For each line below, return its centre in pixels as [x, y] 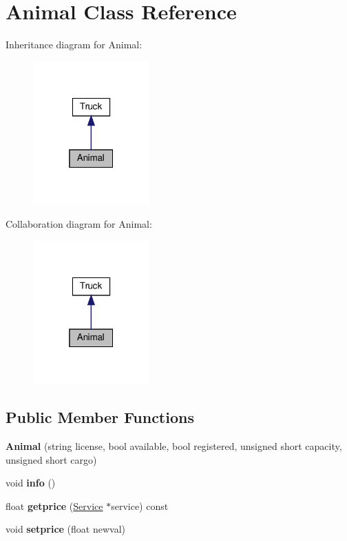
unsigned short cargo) [51, 459]
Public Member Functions [100, 417]
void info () [31, 483]
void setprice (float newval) [65, 529]
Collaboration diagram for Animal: [79, 223]
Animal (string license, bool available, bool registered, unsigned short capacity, [174, 446]
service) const [140, 505]
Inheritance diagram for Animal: [74, 45]
